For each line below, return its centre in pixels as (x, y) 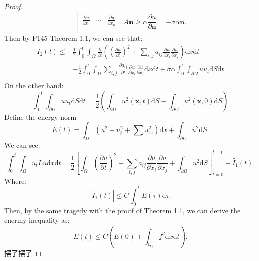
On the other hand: (34, 86)
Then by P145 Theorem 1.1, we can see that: (73, 37)
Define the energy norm (40, 117)
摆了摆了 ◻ (23, 253)
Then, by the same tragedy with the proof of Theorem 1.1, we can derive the (122, 210)
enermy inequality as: (37, 220)
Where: (15, 180)
